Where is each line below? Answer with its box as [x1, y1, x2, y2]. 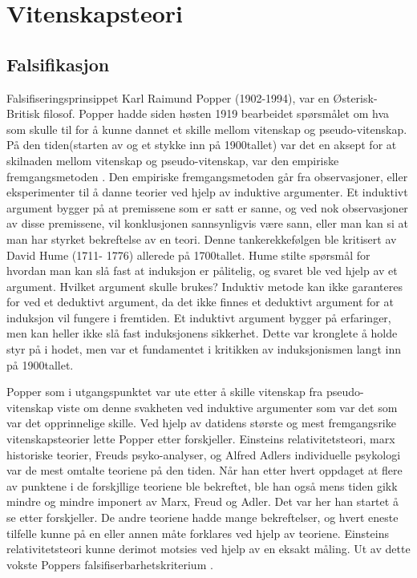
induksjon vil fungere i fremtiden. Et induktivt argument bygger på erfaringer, [6, 309, 391, 325]
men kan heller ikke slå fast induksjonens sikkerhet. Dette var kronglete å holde [6, 325, 398, 342]
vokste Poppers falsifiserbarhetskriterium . [6, 556, 213, 572]
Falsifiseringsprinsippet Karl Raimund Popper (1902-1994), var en [6, 89, 330, 106]
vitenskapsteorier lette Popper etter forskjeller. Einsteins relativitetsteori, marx [6, 430, 395, 447]
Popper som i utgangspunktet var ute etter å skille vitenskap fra [6, 383, 323, 400]
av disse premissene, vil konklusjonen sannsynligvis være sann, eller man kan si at [6, 215, 408, 232]
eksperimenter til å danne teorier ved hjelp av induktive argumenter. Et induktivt [6, 184, 408, 200]
